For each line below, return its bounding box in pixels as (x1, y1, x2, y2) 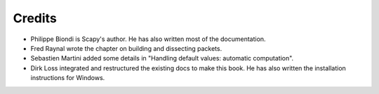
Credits (13, 10, 58, 26)
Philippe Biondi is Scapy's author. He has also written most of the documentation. (30, 35, 266, 43)
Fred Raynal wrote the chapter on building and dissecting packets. (30, 44, 222, 52)
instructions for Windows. (30, 74, 105, 82)
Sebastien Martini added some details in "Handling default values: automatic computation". (30, 54, 294, 63)
